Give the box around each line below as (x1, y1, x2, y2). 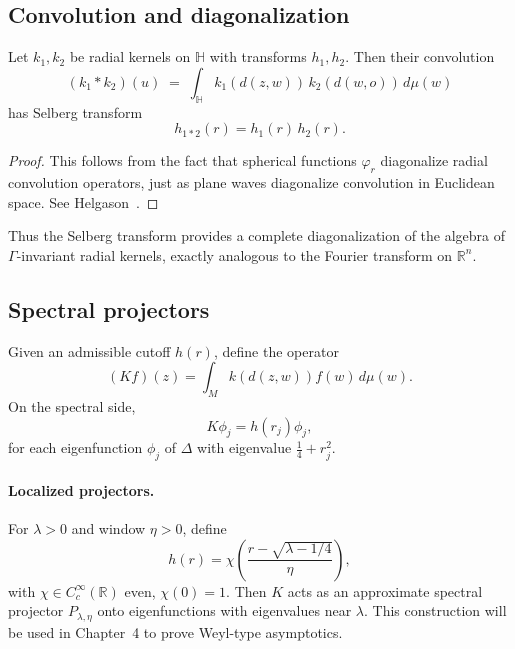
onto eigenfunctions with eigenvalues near (97, 600, 352, 621)
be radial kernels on (69, 46, 191, 67)
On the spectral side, (8, 395, 136, 416)
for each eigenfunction (8, 437, 143, 458)
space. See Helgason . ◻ (8, 191, 159, 212)
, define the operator (213, 340, 339, 361)
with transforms (209, 46, 307, 67)
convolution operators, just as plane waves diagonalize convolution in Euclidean (8, 171, 495, 192)
